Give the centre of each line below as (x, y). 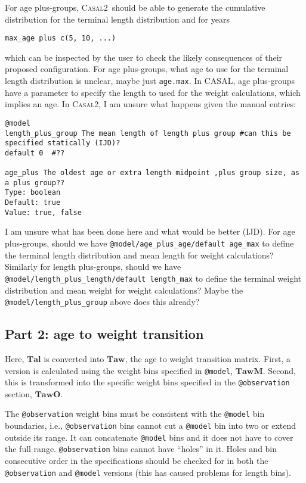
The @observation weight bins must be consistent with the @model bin (135, 414)
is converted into (74, 358)
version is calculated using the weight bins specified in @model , (119, 370)
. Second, (279, 370)
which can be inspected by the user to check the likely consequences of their (144, 57)
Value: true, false (43, 212)
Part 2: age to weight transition (104, 334)
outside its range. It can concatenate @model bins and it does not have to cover (149, 437)
